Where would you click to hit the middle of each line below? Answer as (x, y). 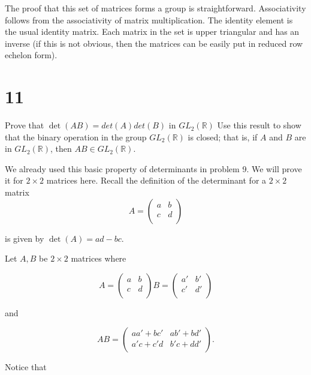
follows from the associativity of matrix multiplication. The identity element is (149, 19)
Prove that (25, 125)
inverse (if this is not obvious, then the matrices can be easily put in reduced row (154, 43)
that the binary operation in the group (76, 136)
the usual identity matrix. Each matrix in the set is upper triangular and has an (152, 31)
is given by (25, 238)
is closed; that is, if (223, 136)
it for (14, 180)
